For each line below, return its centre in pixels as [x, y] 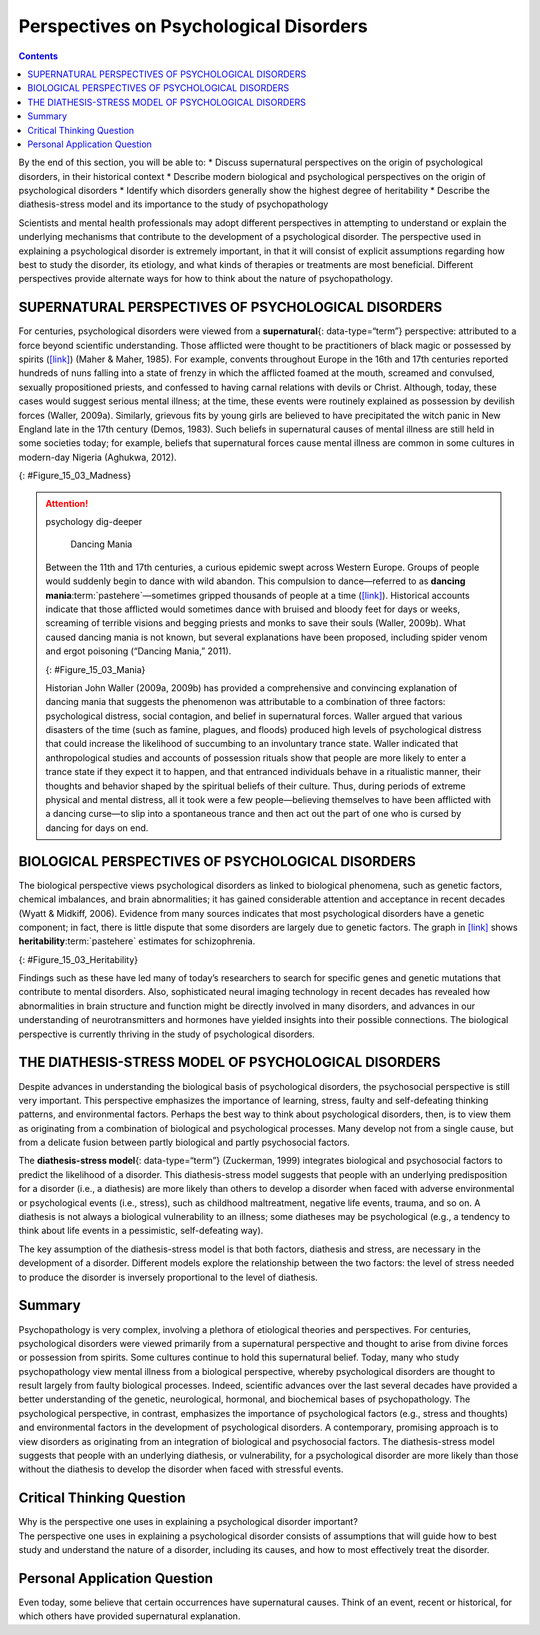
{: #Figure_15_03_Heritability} [78, 959]
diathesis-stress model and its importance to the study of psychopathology [173, 204]
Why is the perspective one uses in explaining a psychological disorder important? [188, 1522]
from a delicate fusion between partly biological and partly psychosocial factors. [184, 1142]
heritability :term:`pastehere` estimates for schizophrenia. [137, 941]
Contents [38, 56]
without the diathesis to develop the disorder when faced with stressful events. [181, 1469]
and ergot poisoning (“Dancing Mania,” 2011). [138, 651]
